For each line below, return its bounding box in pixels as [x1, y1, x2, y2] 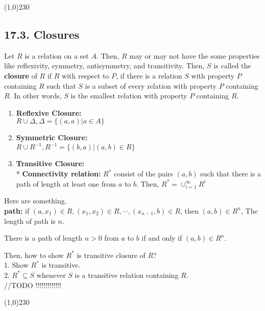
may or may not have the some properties [129, 50, 260, 61]
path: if [4, 205, 30, 216]
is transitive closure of [77, 249, 146, 260]
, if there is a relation [116, 70, 182, 81]
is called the [213, 60, 251, 71]
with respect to [62, 70, 109, 81]
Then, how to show [4, 249, 64, 260]
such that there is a [200, 168, 261, 179]
